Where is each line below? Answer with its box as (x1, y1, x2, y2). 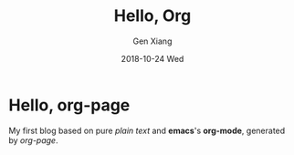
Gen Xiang (132, 36, 173, 46)
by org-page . (8, 134, 58, 146)
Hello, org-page (8, 95, 131, 115)
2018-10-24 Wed (121, 53, 184, 64)
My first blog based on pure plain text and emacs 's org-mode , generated (8, 125, 286, 136)
